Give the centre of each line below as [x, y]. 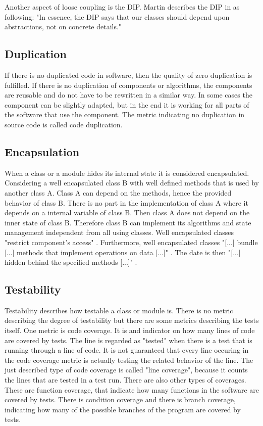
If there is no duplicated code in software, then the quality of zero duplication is [128, 75]
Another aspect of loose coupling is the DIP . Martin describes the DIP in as [122, 7]
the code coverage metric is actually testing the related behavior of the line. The [129, 360]
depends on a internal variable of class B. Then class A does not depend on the [127, 212]
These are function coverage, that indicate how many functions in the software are [132, 389]
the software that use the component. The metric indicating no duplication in [125, 114]
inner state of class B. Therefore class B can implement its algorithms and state [128, 222]
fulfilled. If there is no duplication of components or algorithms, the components [128, 85]
